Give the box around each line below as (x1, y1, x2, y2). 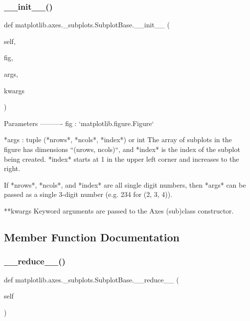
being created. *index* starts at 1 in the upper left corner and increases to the (4, 153, 239, 164)
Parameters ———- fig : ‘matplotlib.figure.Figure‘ (4, 118, 154, 128)
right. (4, 163, 21, 173)
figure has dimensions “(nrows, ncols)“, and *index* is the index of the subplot (4, 144, 240, 154)
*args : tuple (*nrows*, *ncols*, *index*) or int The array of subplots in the (4, 134, 232, 145)
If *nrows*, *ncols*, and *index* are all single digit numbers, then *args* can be (4, 179, 246, 190)
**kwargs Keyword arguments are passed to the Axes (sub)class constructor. (4, 205, 234, 215)
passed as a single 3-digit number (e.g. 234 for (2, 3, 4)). (4, 189, 173, 199)
